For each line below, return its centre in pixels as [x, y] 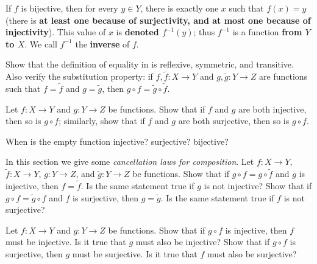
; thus [204, 32]
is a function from [267, 32]
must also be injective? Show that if [203, 242]
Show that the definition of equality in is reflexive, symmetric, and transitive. [150, 64]
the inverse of [102, 43]
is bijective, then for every [69, 8]
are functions [283, 76]
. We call [41, 43]
